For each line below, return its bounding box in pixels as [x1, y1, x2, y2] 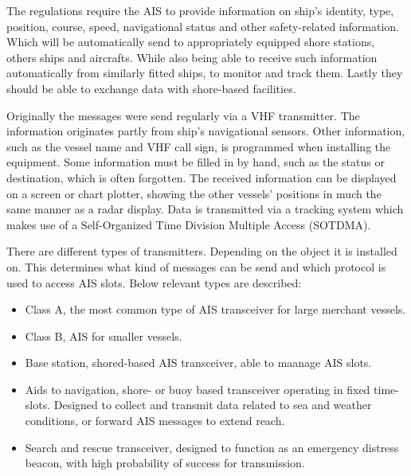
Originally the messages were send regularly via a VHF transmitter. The [6, 107, 360, 123]
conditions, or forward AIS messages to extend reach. [25, 412, 285, 429]
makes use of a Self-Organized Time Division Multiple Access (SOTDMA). [6, 216, 371, 232]
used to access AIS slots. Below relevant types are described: [6, 274, 302, 291]
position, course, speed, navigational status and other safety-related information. [6, 18, 399, 34]
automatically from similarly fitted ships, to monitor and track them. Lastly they [6, 64, 403, 81]
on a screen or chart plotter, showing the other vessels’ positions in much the [6, 185, 382, 201]
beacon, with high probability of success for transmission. [25, 455, 305, 471]
